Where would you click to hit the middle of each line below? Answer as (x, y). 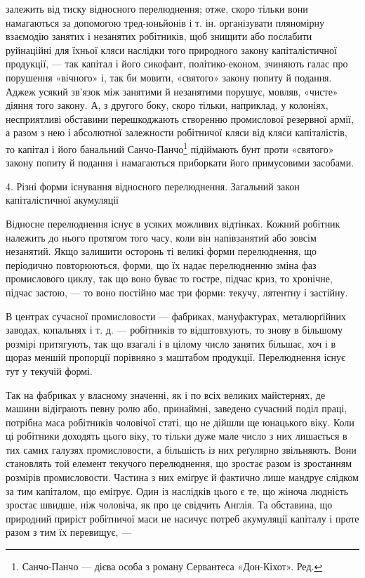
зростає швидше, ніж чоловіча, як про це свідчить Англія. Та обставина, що (169, 505)
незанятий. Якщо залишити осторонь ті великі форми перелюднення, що (161, 251)
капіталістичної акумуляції (62, 200)
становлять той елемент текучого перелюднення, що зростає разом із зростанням (179, 463)
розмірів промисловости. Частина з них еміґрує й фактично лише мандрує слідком (182, 477)
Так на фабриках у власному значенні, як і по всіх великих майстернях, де (166, 394)
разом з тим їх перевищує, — (69, 532)
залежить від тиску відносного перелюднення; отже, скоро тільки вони (157, 8)
